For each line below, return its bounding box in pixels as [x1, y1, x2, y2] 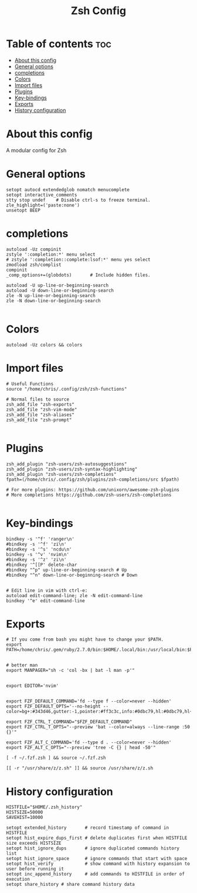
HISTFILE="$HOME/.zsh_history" [6, 804, 83, 810]
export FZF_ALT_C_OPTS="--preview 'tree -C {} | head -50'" [6, 745, 157, 751]
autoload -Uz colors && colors [6, 342, 83, 348]
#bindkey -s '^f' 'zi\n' [6, 541, 67, 547]
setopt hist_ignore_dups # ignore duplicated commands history [6, 845, 180, 851]
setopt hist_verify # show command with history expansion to [6, 861, 191, 867]
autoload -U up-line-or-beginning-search [6, 282, 109, 288]
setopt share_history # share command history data [6, 881, 135, 888]
